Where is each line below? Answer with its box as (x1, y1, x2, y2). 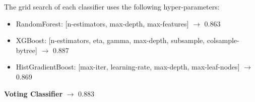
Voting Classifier (4, 88, 63, 98)
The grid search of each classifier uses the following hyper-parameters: (4, 1, 220, 11)
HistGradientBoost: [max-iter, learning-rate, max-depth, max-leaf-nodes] (16, 61, 240, 72)
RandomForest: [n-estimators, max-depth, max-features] (16, 18, 189, 28)
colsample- (207, 35, 239, 45)
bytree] (16, 44, 37, 55)
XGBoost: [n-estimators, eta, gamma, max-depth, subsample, (16, 35, 205, 45)
